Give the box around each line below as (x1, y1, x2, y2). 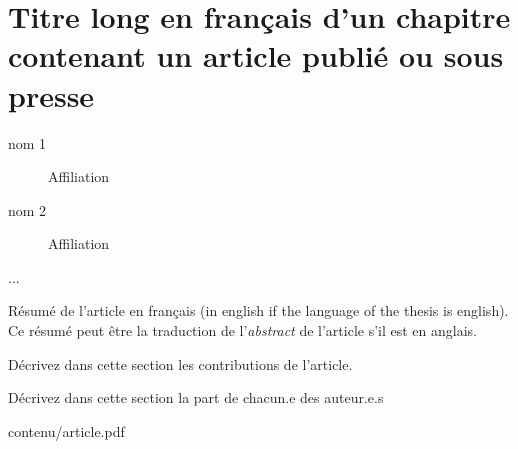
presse (8, 74, 95, 115)
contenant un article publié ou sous (8, 35, 504, 76)
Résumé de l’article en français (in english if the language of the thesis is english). (8, 300, 509, 321)
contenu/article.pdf (8, 420, 125, 441)
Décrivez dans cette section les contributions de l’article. (8, 353, 353, 374)
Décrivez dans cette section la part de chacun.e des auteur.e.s (8, 387, 384, 408)
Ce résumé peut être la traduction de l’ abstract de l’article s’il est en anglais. (8, 320, 478, 341)
